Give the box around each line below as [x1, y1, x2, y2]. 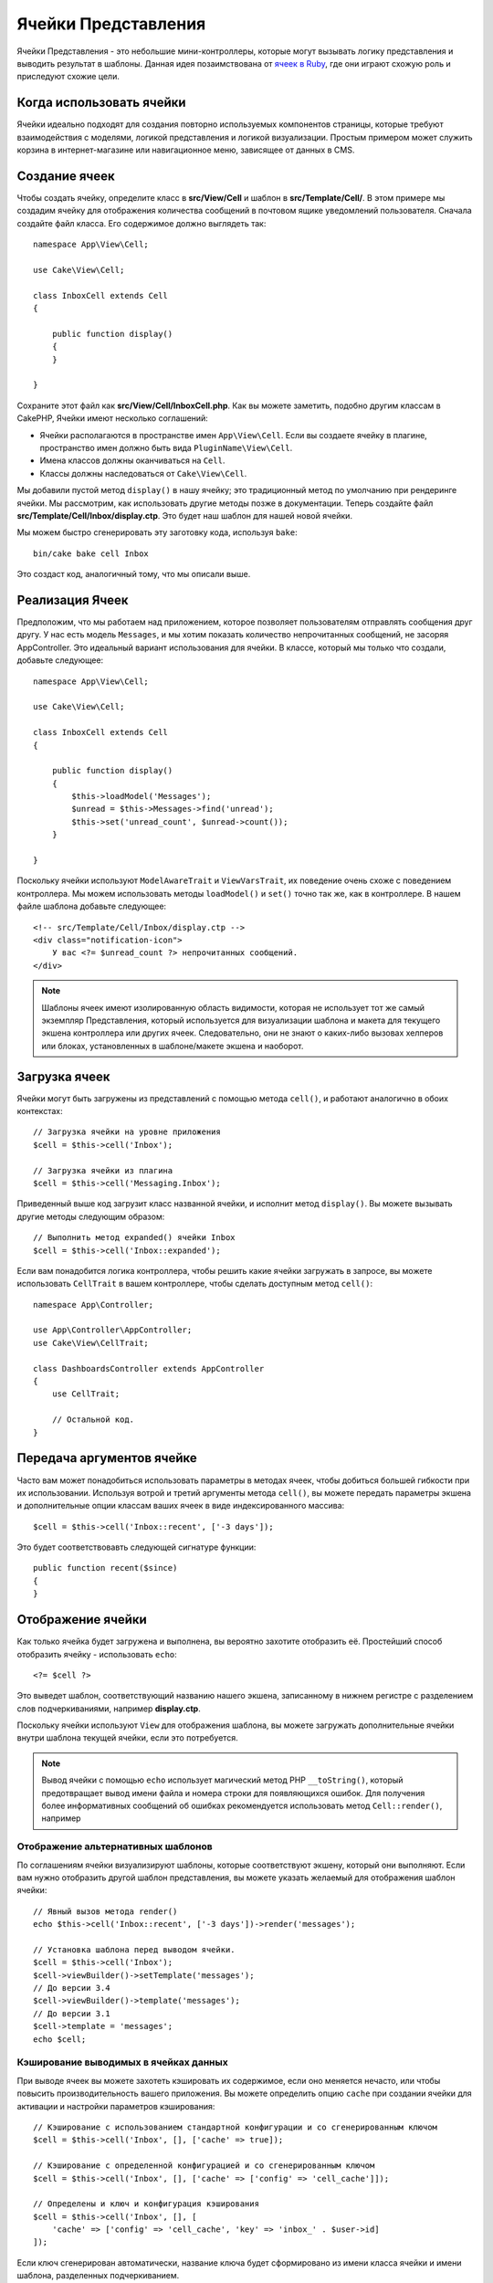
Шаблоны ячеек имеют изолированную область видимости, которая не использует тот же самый [41, 1002, 425, 1013]
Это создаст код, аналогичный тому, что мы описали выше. [16, 569, 251, 580]
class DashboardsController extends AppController [33, 1363, 265, 1373]
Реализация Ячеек [16, 592, 129, 607]
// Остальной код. [51, 1415, 135, 1425]
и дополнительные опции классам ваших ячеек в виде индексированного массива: [16, 1500, 345, 1511]
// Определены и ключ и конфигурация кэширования [33, 2199, 260, 2209]
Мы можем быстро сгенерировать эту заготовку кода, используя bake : [16, 527, 298, 538]
